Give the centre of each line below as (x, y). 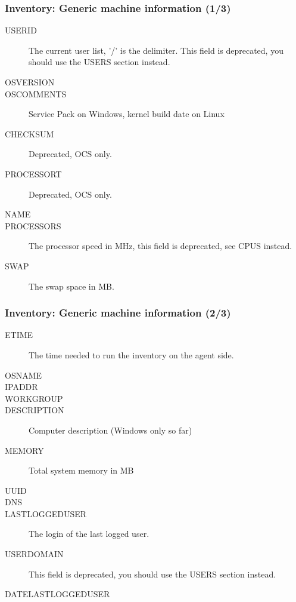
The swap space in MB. (71, 286)
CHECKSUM (29, 133)
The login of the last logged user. (89, 534)
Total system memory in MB (81, 470)
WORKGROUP (34, 398)
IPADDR (21, 387)
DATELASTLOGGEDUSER (57, 594)
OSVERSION (30, 82)
